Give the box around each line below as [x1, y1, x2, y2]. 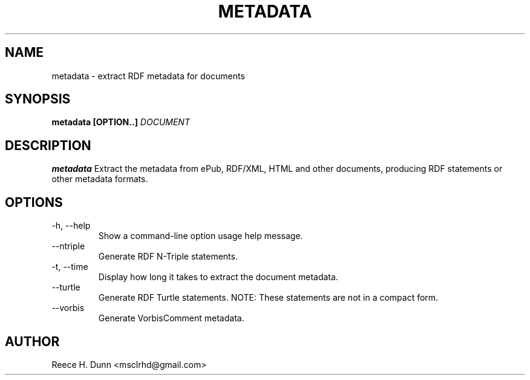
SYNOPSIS [5, 91, 71, 107]
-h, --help [51, 220, 91, 231]
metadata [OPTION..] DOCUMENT [51, 117, 190, 128]
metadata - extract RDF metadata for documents [51, 70, 245, 81]
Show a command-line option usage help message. [98, 231, 303, 241]
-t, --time [51, 261, 88, 272]
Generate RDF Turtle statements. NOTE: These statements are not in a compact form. [98, 292, 439, 303]
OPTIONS [5, 194, 63, 210]
